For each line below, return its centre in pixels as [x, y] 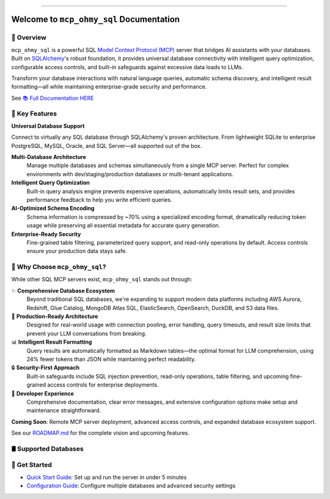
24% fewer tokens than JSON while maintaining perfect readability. [111, 359]
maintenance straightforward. [64, 410]
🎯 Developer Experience [43, 393]
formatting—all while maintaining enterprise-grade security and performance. [109, 87]
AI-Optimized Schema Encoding [53, 209]
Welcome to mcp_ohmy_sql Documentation [96, 19]
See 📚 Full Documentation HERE [53, 98]
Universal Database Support [48, 126]
